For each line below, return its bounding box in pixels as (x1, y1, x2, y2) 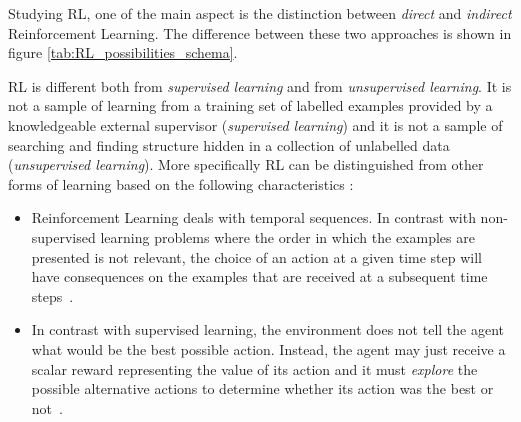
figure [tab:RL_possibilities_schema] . (8, 42, 238, 63)
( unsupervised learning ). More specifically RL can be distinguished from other (8, 154, 484, 175)
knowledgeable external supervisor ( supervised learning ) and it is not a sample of (8, 114, 503, 135)
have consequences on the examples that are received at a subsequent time (31, 266, 488, 287)
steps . (31, 285, 74, 306)
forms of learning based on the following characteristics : (8, 173, 354, 194)
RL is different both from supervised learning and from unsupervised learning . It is (8, 75, 512, 96)
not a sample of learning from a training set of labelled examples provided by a (8, 95, 493, 116)
